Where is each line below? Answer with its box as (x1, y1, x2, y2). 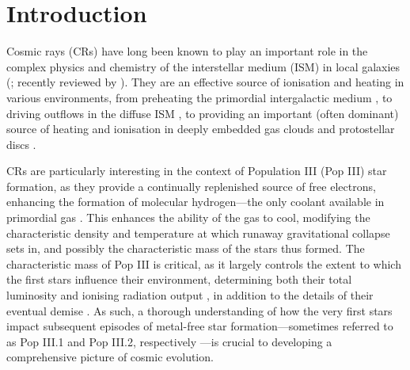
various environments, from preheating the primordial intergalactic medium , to (6, 89, 393, 105)
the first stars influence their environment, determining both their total (6, 271, 352, 288)
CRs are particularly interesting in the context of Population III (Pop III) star (6, 162, 387, 179)
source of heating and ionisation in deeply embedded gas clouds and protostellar (6, 120, 395, 137)
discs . (6, 135, 36, 152)
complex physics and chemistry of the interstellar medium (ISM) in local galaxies (6, 58, 401, 74)
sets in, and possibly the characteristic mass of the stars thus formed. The (6, 240, 365, 257)
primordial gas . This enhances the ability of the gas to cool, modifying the (6, 209, 370, 226)
